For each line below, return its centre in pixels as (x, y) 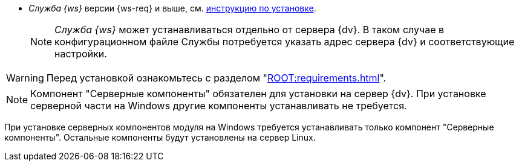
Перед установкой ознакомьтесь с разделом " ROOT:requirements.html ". (216, 78)
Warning (25, 78)
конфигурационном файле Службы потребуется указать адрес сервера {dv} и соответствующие (285, 42)
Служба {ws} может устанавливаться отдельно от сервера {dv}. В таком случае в (250, 30)
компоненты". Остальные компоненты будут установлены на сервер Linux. (160, 137)
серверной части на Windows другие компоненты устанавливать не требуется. (219, 106)
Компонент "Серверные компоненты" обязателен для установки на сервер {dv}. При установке (258, 94)
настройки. (81, 54)
